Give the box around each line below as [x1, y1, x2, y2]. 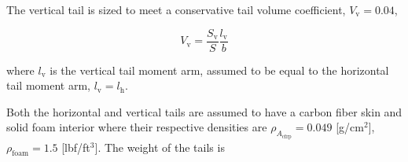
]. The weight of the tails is [94, 138, 225, 155]
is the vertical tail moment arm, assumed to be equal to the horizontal [50, 61, 389, 78]
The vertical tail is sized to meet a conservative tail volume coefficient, [6, 2, 346, 17]
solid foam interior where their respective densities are [6, 119, 267, 135]
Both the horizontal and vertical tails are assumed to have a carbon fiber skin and [6, 103, 402, 120]
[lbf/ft [61, 138, 90, 155]
